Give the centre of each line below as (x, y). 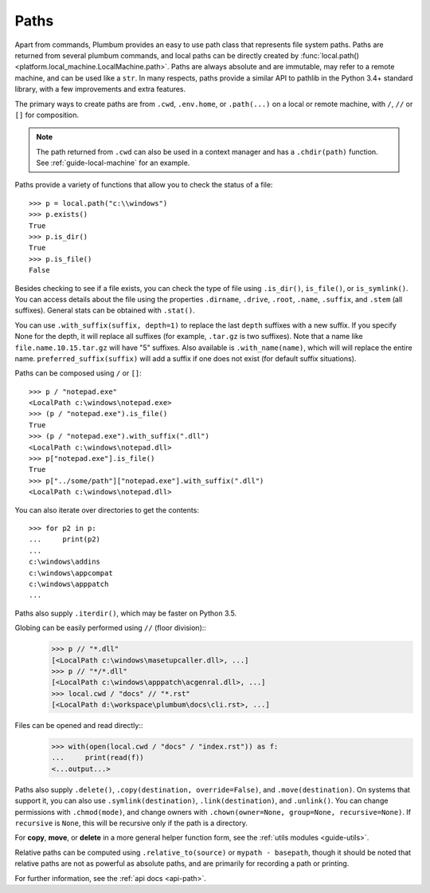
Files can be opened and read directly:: (79, 726)
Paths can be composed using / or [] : (78, 373)
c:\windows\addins (65, 562)
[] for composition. (47, 115)
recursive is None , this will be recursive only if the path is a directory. (131, 823)
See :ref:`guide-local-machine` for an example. (113, 163)
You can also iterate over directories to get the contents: (107, 509)
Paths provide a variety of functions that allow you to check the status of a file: (144, 185)
